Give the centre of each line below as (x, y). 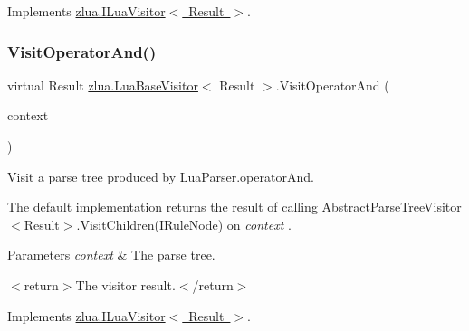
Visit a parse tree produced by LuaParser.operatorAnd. (161, 176)
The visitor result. (125, 284)
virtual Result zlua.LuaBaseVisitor (103, 85)
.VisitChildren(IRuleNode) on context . (184, 224)
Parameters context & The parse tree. (111, 255)
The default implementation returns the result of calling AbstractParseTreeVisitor (234, 207)
